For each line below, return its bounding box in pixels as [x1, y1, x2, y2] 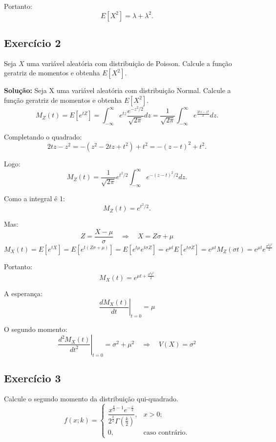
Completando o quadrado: [4, 131, 82, 141]
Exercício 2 [4, 35, 61, 50]
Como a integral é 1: [4, 193, 65, 203]
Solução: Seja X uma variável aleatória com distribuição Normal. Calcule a [4, 85, 231, 95]
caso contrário [143, 429, 186, 436]
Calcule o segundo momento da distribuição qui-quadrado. [4, 393, 178, 403]
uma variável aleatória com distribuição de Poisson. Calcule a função [26, 58, 232, 68]
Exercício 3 [4, 370, 61, 385]
